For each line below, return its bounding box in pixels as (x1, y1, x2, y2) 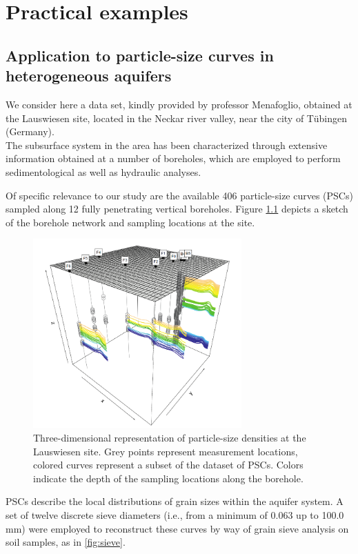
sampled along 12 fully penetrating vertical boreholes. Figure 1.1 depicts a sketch (6, 201, 348, 216)
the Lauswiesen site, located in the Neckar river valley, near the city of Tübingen (6, 110, 347, 125)
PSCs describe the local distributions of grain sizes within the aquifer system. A (6, 494, 344, 508)
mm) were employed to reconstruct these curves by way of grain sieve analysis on (6, 521, 349, 535)
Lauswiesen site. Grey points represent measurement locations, (33, 444, 298, 458)
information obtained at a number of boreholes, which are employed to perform (6, 151, 341, 166)
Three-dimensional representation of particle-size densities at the (33, 431, 306, 445)
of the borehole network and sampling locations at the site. (6, 215, 255, 229)
